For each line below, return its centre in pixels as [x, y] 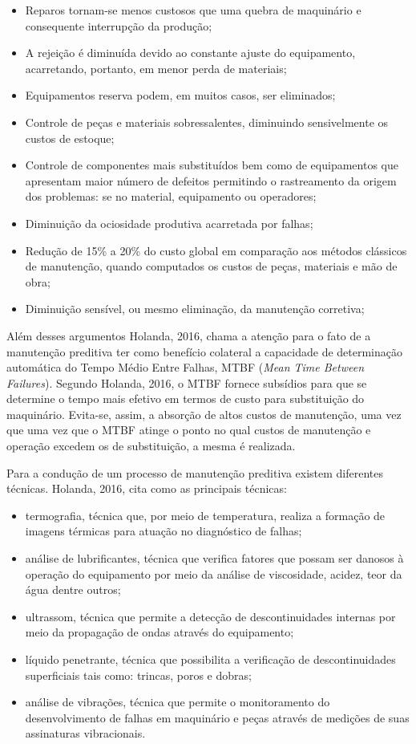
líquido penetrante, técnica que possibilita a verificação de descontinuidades [210, 659]
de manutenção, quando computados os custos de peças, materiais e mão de [211, 266]
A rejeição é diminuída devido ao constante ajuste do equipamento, [190, 53]
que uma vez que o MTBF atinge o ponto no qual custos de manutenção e [189, 430]
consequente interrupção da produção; [119, 25]
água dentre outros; [73, 590]
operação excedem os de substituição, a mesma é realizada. [151, 446]
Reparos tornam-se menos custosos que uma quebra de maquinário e [193, 10]
